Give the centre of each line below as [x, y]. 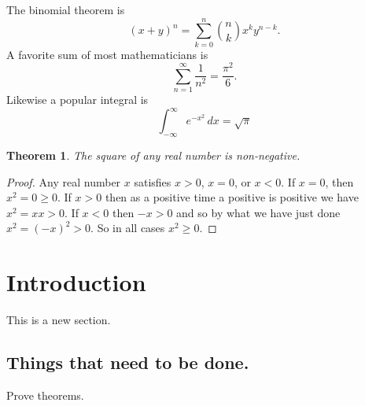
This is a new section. [59, 320]
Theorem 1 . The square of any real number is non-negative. [153, 155]
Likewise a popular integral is [77, 100]
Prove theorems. [45, 395]
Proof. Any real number [64, 181]
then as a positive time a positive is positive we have [232, 197]
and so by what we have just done [258, 212]
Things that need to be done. [128, 362]
